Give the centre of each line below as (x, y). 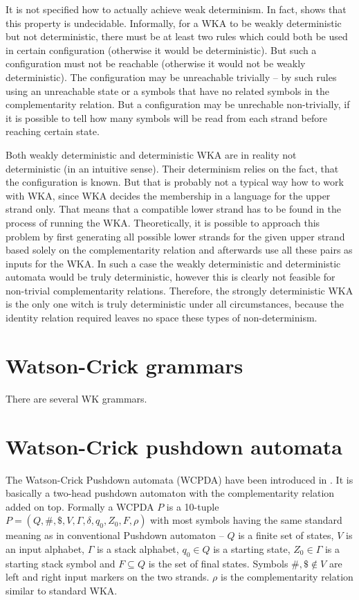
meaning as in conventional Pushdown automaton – (115, 535)
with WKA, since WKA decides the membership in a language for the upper (168, 195)
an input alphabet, (45, 548)
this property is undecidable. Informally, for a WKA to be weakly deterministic (174, 23)
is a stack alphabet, (138, 548)
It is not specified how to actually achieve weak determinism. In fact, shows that (176, 9)
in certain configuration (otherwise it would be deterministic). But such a (161, 50)
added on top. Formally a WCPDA (80, 506)
